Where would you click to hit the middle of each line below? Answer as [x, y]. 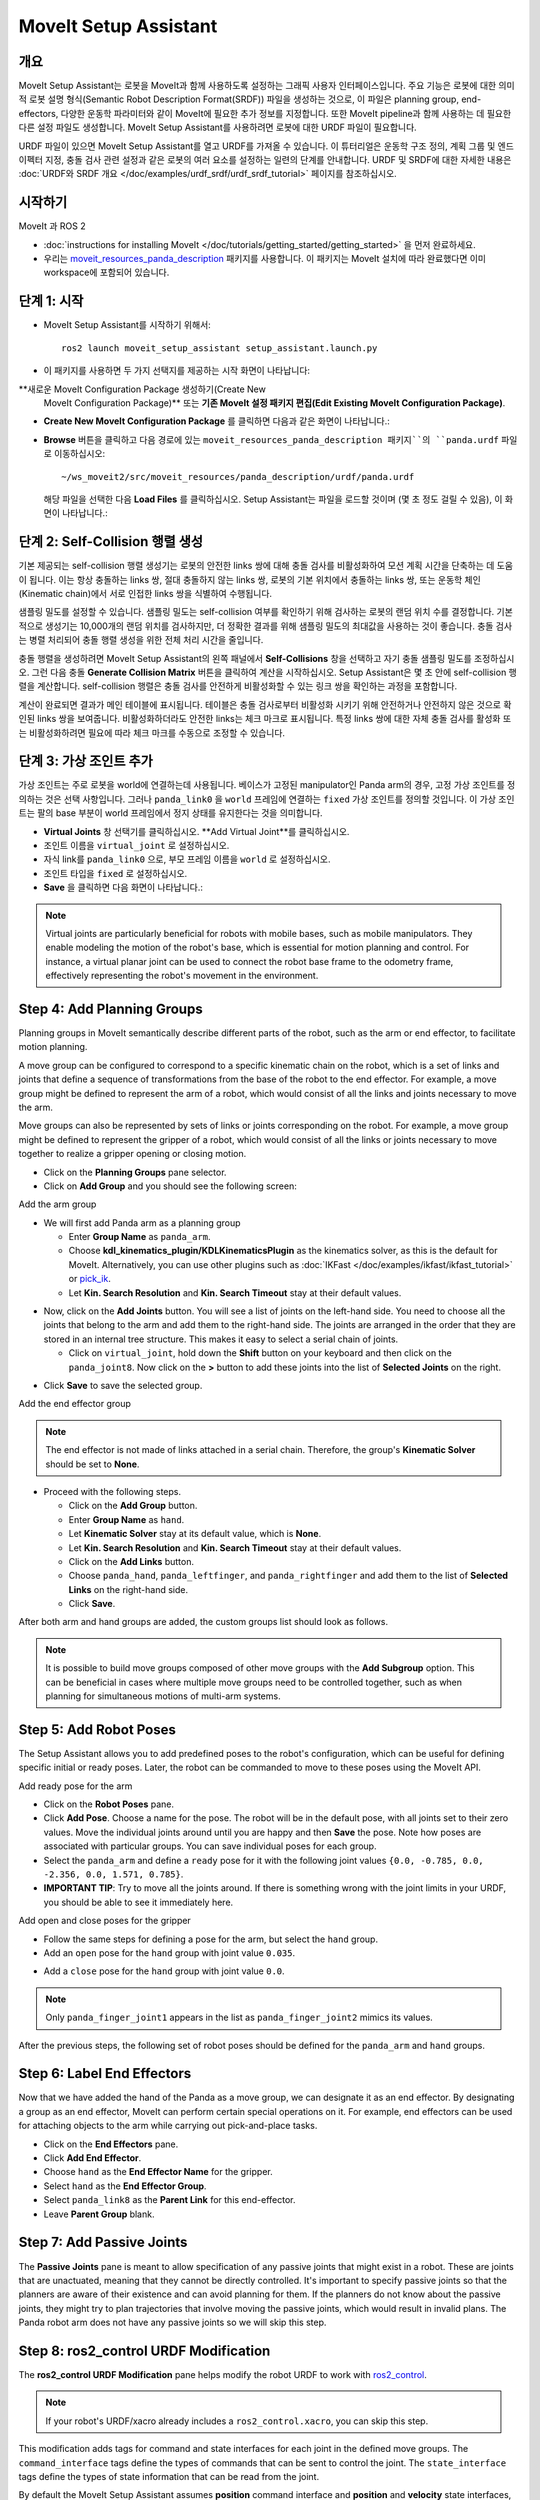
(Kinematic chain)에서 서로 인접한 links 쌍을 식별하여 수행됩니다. [145, 593]
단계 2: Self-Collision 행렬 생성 [111, 541]
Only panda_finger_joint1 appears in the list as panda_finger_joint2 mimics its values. [239, 2017]
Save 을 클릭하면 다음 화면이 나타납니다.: [123, 887]
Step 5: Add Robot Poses [97, 1729]
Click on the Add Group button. [133, 1506]
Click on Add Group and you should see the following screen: [170, 1186]
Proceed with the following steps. [112, 1491]
